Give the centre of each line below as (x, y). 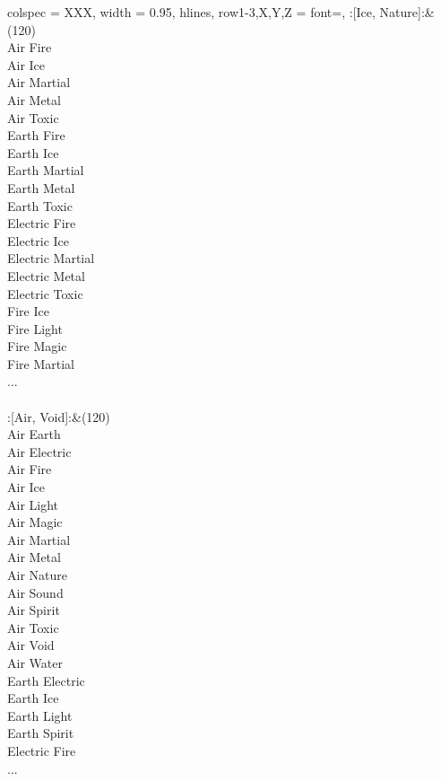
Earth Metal (41, 187)
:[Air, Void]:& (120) (59, 416)
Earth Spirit (41, 733)
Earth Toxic (40, 205)
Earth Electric (46, 680)
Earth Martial (46, 170)
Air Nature (37, 575)
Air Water (35, 662)
